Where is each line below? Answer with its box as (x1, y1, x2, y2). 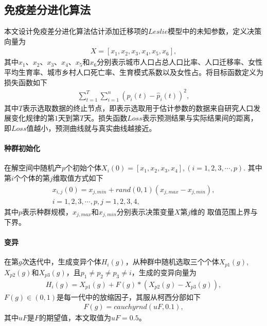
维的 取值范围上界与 (190, 206, 258, 217)
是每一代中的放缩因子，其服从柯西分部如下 (56, 291, 201, 302)
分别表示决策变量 (116, 206, 174, 217)
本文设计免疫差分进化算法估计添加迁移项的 (4, 26, 148, 36)
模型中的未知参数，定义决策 (168, 26, 262, 36)
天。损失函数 (84, 112, 128, 123)
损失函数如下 (4, 76, 47, 87)
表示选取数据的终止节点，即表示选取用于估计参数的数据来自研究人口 (23, 102, 254, 113)
